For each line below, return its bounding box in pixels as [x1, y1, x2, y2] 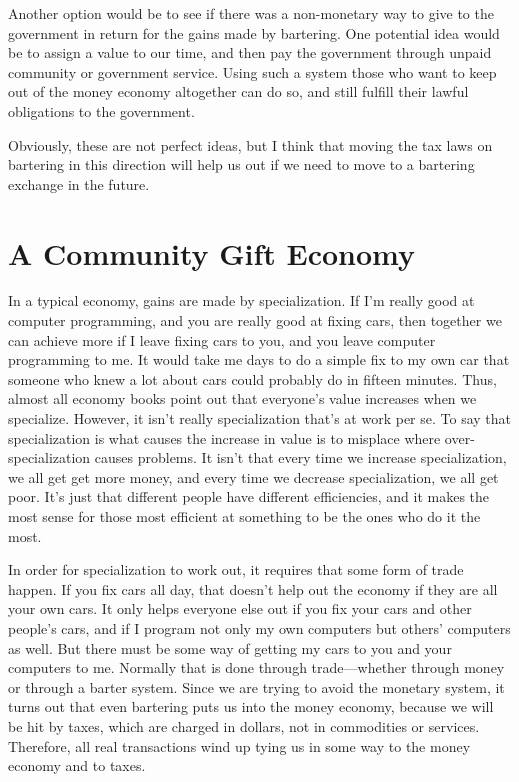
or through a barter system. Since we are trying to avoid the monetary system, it [8, 676, 505, 697]
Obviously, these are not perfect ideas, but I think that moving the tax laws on [8, 134, 493, 155]
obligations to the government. [8, 100, 195, 121]
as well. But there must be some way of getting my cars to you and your [8, 637, 452, 658]
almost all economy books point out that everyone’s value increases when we [8, 388, 477, 409]
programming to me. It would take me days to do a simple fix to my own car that [8, 349, 510, 370]
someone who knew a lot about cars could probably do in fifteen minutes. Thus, [8, 368, 497, 389]
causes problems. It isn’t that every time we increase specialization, [94, 447, 507, 468]
